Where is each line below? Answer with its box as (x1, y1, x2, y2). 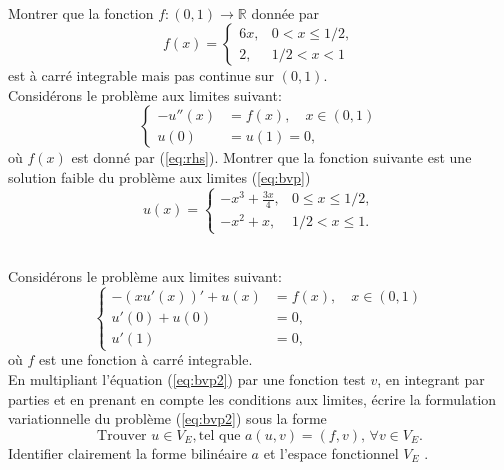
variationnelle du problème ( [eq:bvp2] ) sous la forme (8, 408, 327, 429)
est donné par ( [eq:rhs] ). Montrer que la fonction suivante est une (71, 147, 472, 168)
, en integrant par (377, 368, 485, 389)
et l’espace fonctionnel (263, 442, 399, 463)
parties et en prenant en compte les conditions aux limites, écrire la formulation (8, 388, 497, 409)
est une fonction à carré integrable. (38, 349, 253, 370)
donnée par (251, 2, 320, 23)
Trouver (97, 428, 147, 443)
